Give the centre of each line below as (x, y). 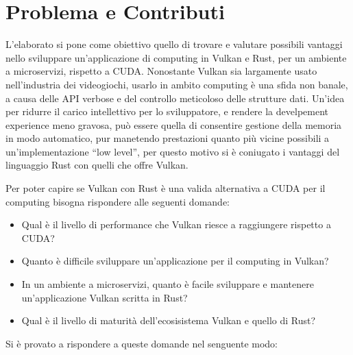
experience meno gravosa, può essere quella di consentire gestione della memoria (174, 124)
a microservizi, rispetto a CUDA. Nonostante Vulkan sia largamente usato (161, 71)
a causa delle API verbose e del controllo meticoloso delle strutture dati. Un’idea (175, 98)
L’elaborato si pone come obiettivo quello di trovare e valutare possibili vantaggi (174, 44)
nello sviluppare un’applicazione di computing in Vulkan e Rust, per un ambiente (176, 57)
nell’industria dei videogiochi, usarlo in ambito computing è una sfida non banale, (177, 84)
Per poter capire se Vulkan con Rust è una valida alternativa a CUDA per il (166, 188)
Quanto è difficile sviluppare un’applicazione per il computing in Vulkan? (175, 261)
